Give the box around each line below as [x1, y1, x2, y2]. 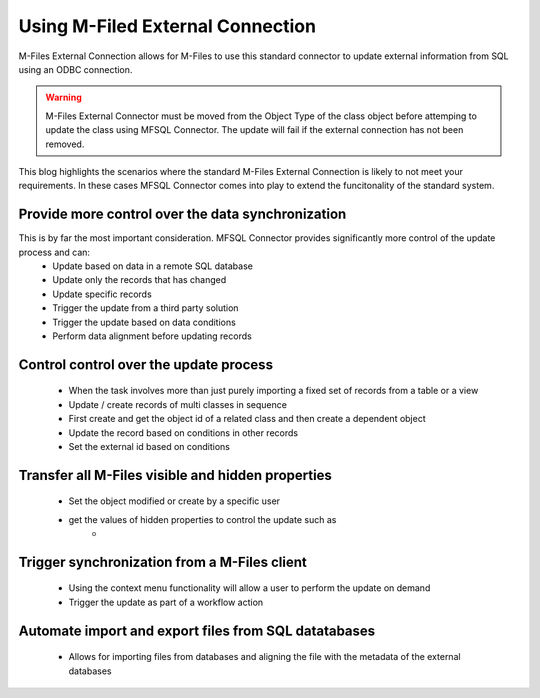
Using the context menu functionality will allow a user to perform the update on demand [68, 582, 431, 594]
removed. [45, 138, 85, 150]
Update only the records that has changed [52, 274, 227, 286]
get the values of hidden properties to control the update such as [68, 513, 337, 525]
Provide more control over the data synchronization [18, 206, 347, 223]
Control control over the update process [18, 356, 274, 373]
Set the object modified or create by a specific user [68, 495, 280, 507]
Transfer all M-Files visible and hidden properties [18, 466, 332, 484]
